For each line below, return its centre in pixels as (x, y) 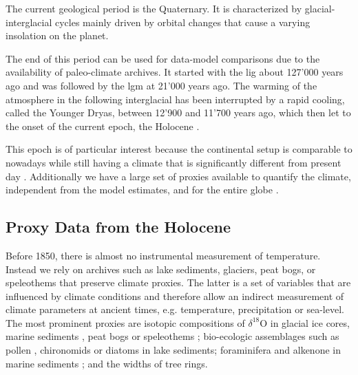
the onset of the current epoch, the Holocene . (103, 126)
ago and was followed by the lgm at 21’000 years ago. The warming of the (161, 85)
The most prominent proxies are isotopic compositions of (125, 322)
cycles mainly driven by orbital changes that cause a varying (182, 22)
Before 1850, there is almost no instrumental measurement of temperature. (163, 255)
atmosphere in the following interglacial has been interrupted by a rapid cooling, (175, 99)
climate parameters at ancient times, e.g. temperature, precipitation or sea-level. (175, 309)
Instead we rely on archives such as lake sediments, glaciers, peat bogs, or (161, 269)
